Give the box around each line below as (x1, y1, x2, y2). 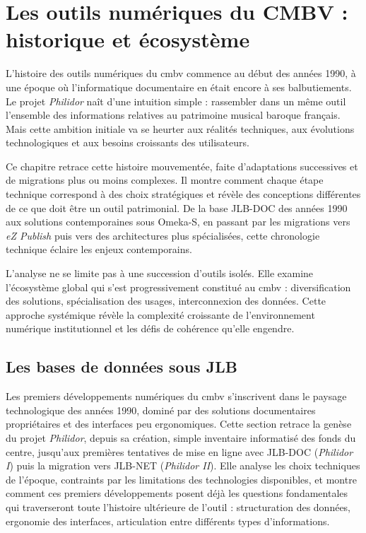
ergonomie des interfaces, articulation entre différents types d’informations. (6, 513, 330, 528)
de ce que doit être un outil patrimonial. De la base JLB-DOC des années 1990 (6, 200, 348, 215)
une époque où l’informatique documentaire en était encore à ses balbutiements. (6, 79, 352, 94)
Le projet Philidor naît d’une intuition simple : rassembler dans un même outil (6, 93, 346, 108)
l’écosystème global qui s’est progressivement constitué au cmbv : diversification (6, 279, 351, 294)
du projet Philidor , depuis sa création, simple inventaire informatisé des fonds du (6, 430, 356, 445)
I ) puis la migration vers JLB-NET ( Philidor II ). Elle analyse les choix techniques (6, 458, 360, 473)
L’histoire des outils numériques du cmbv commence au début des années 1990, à (6, 66, 356, 81)
